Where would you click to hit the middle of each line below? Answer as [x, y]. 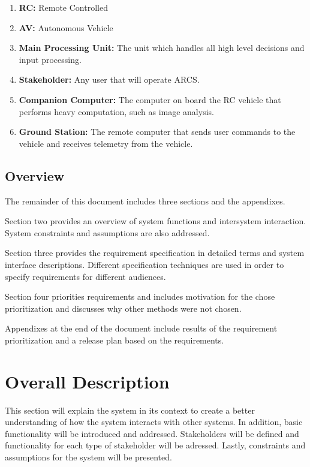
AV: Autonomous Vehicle [66, 27]
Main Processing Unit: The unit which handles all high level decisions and [162, 48]
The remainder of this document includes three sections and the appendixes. [145, 201]
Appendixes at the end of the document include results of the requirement [141, 328]
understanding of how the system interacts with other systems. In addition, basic [154, 422]
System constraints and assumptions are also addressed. [107, 232]
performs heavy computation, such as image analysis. [116, 111]
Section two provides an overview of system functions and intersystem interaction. [156, 221]
